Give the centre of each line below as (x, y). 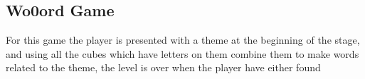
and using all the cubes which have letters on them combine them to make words (182, 53)
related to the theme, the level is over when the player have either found (163, 67)
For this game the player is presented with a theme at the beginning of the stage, (183, 40)
